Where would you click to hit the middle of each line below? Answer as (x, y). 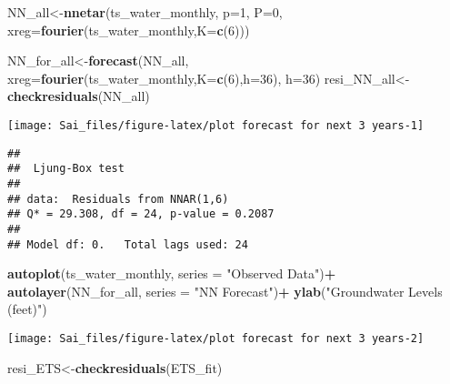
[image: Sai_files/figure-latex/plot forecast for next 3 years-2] (216, 339)
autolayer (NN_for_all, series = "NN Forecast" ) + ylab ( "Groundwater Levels (225, 291)
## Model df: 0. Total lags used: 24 (128, 244)
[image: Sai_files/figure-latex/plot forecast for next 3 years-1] (216, 125)
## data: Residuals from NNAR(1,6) (118, 199)
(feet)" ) (27, 309)
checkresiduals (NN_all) (79, 96)
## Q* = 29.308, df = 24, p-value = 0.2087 (141, 214)
